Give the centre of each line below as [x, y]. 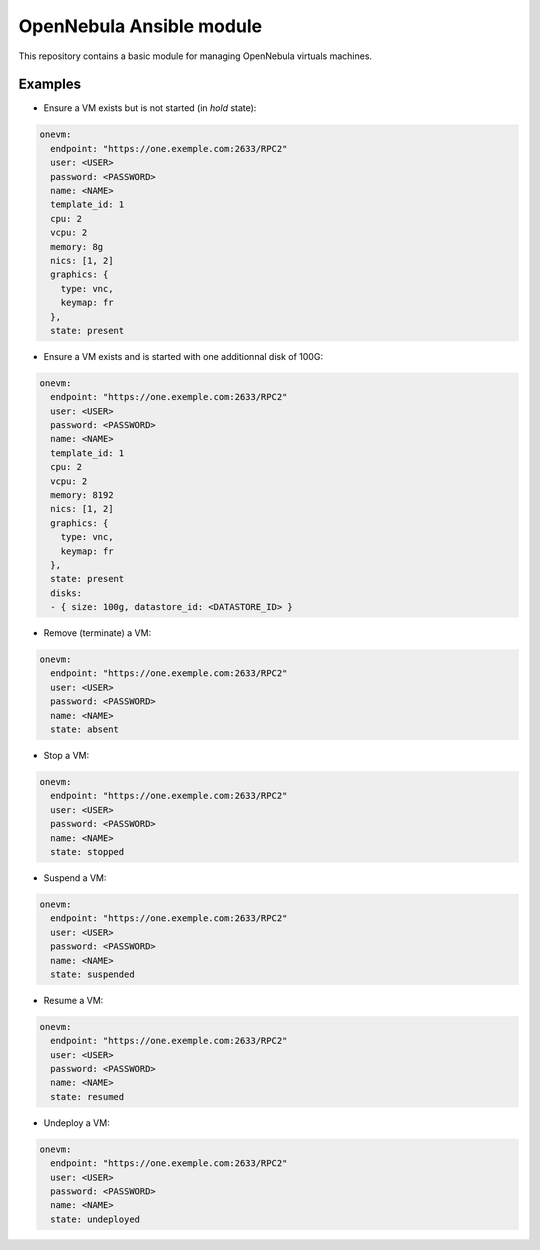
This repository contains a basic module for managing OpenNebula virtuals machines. [195, 56]
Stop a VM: [66, 756]
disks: [66, 593]
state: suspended [92, 974]
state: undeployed [95, 1219]
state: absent [85, 729]
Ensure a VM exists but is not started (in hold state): [150, 108]
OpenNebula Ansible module [140, 26]
